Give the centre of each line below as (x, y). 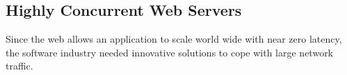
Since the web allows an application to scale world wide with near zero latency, (174, 39)
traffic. (19, 66)
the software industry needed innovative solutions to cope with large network (170, 52)
